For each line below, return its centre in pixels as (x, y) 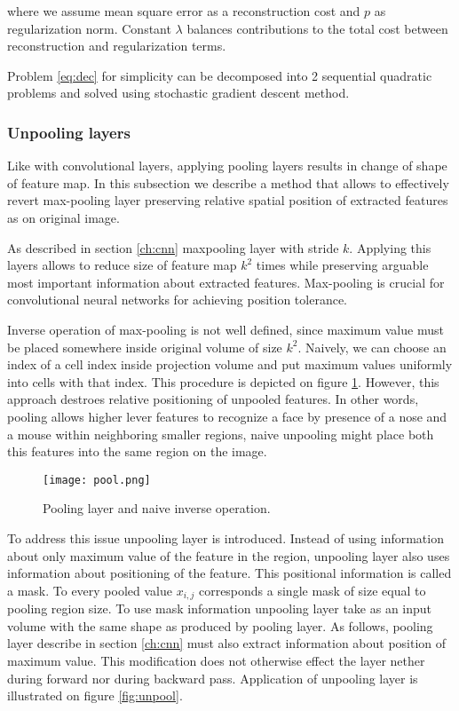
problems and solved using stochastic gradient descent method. (178, 93)
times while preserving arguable (342, 265)
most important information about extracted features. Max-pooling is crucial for (226, 282)
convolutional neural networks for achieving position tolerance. (178, 300)
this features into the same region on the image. (137, 451)
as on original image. (63, 217)
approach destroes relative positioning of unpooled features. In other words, (213, 399)
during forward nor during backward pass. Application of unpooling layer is (213, 678)
